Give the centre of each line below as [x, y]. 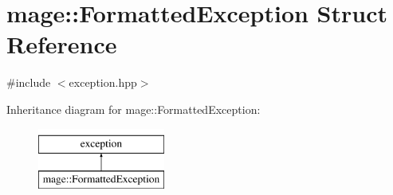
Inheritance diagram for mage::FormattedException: [134, 109]
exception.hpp [103, 82]
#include [29, 82]
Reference [62, 44]
